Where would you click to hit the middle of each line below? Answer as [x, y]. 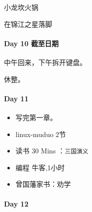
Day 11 [16, 98]
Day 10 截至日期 [31, 43]
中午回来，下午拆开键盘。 [45, 62]
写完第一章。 [36, 117]
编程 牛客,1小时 [40, 167]
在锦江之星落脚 [28, 24]
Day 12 [16, 203]
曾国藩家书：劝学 [43, 184]
